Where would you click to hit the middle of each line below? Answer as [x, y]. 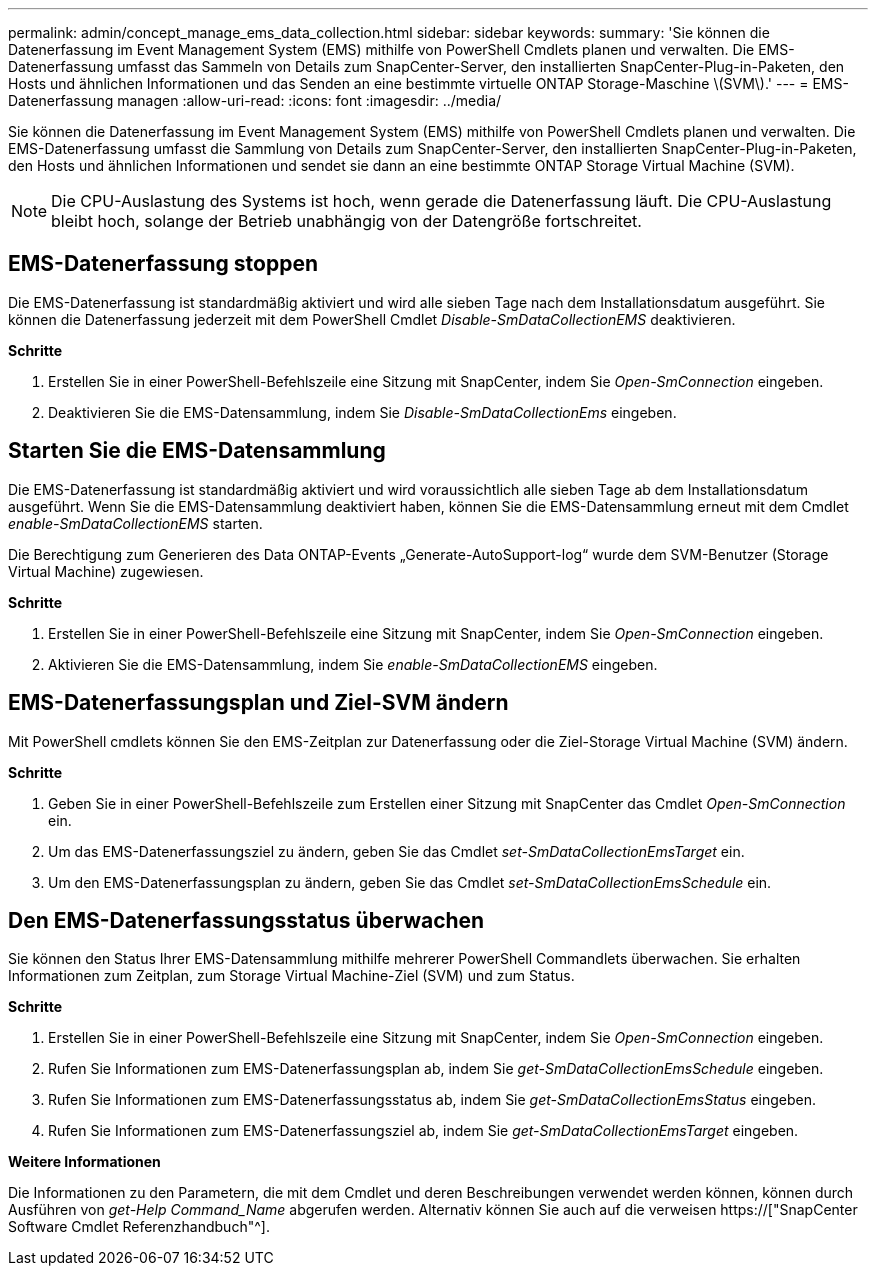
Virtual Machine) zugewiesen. [106, 571]
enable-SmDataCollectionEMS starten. [135, 523]
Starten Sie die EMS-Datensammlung [197, 451]
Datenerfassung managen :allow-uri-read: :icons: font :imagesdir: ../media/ [255, 100]
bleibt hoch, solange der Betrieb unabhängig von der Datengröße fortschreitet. [346, 221]
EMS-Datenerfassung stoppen [163, 264]
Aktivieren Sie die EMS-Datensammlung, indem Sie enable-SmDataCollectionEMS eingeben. [353, 664]
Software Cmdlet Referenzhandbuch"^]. [139, 1227]
